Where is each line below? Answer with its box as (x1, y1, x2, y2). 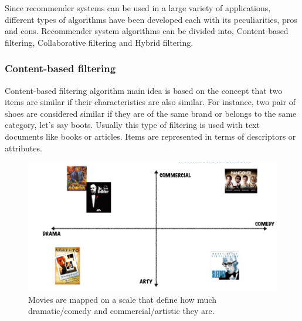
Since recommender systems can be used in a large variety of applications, (5, 2, 271, 13)
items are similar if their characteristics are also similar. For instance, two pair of (5, 96, 296, 108)
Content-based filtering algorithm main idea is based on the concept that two (5, 84, 283, 96)
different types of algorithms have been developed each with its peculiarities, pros (5, 13, 297, 25)
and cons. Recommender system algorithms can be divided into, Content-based (5, 25, 289, 37)
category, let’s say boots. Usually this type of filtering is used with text (5, 119, 260, 131)
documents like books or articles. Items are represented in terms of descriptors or (5, 130, 296, 142)
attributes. (5, 141, 42, 154)
